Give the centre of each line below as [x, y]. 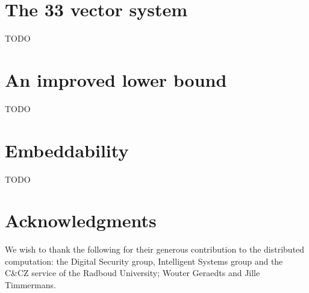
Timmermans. [30, 285]
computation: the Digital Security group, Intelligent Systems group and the [144, 261]
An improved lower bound [116, 79]
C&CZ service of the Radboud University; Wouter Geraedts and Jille [133, 273]
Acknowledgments [81, 220]
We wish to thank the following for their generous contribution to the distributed [155, 249]
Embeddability [67, 150]
